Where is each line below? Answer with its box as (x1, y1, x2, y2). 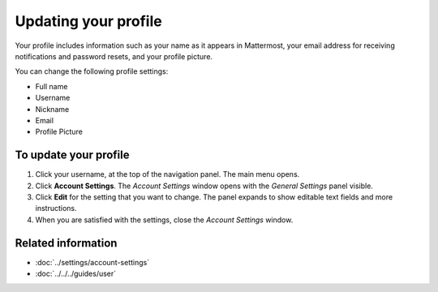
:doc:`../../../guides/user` (35, 268, 117, 279)
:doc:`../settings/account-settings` (35, 257, 150, 267)
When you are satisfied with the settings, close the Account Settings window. (35, 215, 294, 225)
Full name (35, 81, 68, 91)
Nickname (35, 104, 70, 114)
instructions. (35, 204, 77, 213)
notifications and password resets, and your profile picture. (15, 51, 213, 61)
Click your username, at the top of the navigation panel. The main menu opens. (35, 170, 300, 179)
